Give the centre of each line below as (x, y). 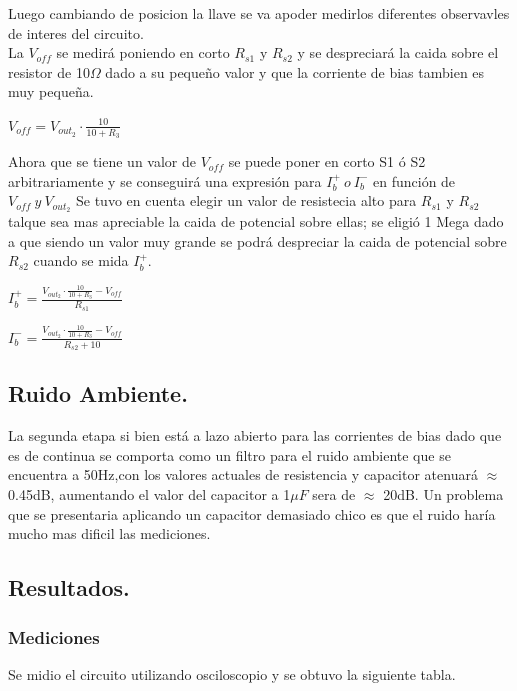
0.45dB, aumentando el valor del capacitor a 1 (149, 494)
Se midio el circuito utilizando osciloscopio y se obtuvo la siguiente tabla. (232, 673)
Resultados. (69, 587)
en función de (414, 180)
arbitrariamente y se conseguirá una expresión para (165, 180)
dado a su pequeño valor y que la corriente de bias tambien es (295, 71)
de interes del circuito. (76, 32)
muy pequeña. (51, 91)
